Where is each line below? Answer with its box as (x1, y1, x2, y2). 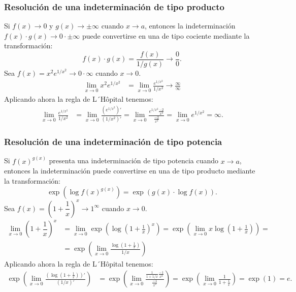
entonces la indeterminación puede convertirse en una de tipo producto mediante (4, 165, 255, 176)
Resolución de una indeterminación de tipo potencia (4, 135, 222, 148)
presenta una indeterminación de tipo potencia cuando (49, 155, 219, 166)
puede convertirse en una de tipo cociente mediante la (82, 30, 250, 41)
